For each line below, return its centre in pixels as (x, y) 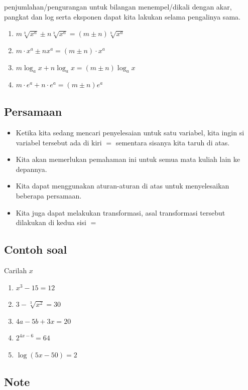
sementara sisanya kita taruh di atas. (173, 142)
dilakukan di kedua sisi (51, 222)
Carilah (16, 270)
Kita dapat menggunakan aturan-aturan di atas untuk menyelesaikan (122, 186)
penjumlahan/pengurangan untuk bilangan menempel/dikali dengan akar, (118, 7)
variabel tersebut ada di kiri (59, 142)
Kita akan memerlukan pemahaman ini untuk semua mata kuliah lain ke (128, 159)
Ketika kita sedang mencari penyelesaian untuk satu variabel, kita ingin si (130, 133)
